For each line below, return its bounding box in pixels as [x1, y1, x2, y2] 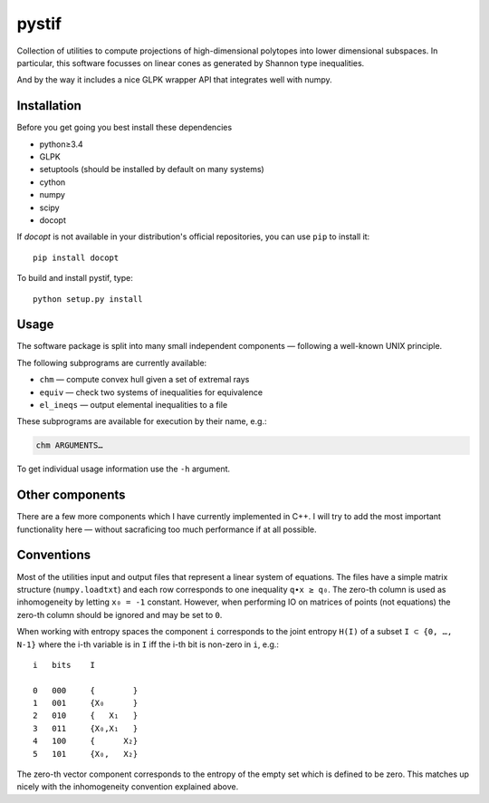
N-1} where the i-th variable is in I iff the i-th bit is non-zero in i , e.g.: [16, 639, 280, 650]
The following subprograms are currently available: [16, 357, 207, 368]
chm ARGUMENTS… [35, 440, 103, 450]
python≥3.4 [39, 139, 83, 150]
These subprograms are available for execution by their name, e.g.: [16, 416, 267, 427]
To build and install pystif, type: [16, 273, 133, 284]
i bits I [33, 660, 95, 670]
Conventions [16, 547, 91, 563]
